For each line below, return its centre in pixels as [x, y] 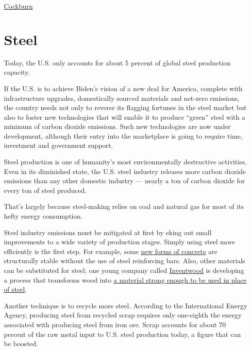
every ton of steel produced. [45, 190]
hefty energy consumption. [43, 216]
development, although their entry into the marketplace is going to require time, [123, 135]
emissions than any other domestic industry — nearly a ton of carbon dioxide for [125, 181]
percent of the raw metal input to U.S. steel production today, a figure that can [122, 334]
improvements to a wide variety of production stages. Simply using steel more [119, 242]
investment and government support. [59, 145]
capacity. [17, 72]
